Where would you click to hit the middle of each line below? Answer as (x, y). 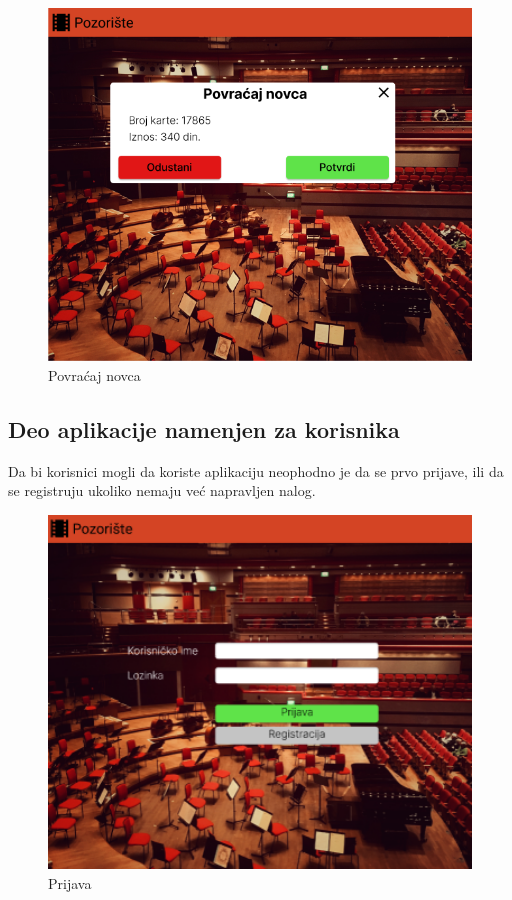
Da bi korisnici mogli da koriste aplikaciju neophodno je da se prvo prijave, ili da (256, 470)
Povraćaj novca (94, 374)
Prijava (70, 882)
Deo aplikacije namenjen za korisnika (204, 428)
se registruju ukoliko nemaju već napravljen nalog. (162, 490)
